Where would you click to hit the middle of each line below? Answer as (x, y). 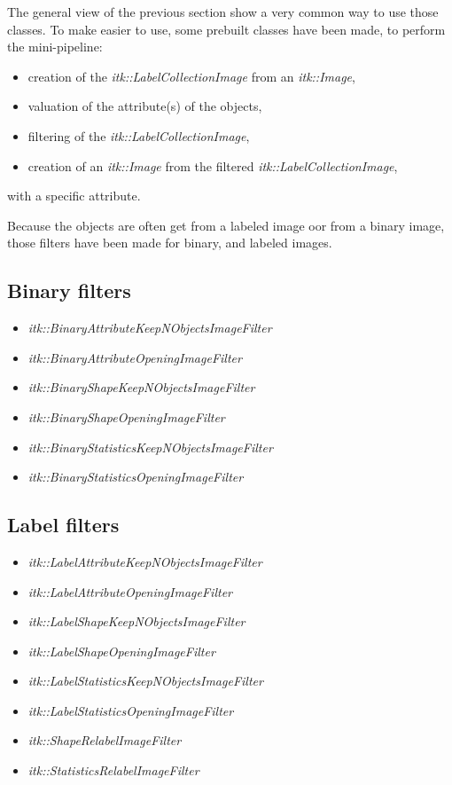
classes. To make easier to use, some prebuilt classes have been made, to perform (226, 29)
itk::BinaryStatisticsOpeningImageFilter (136, 477)
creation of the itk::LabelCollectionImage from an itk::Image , (191, 76)
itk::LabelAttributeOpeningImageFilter (130, 591)
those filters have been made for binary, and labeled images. (170, 243)
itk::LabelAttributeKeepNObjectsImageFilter (145, 561)
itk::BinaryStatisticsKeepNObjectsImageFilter (150, 447)
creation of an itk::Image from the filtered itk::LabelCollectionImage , (213, 165)
